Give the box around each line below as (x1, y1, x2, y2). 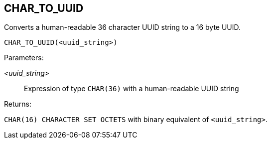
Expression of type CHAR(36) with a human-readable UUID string (24, 84, 239, 93)
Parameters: (4, 53, 44, 62)
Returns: (4, 100, 32, 109)
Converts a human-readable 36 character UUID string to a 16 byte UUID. (4, 23, 241, 32)
